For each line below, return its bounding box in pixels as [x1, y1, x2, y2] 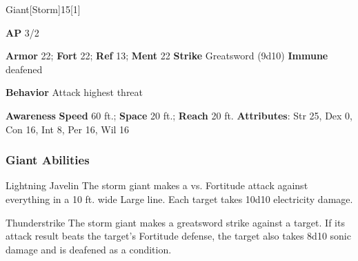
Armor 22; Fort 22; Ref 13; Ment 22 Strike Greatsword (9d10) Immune [6, 48, 328, 63]
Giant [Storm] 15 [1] [6, 2, 81, 16]
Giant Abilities [6, 151, 90, 168]
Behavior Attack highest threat [6, 85, 143, 99]
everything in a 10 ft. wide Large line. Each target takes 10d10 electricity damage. [6, 191, 353, 206]
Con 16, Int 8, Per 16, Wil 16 [6, 122, 130, 136]
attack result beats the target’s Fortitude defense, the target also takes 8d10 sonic [6, 229, 351, 243]
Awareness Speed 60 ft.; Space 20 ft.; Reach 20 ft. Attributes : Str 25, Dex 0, [6, 108, 353, 122]
